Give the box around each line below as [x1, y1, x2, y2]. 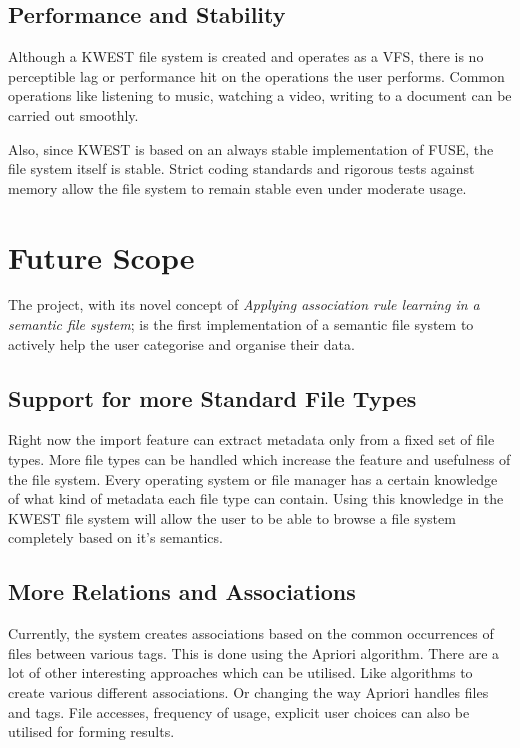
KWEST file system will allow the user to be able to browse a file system [8, 507, 456, 528]
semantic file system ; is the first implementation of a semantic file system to [8, 314, 474, 335]
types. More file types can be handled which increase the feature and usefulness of [8, 449, 511, 470]
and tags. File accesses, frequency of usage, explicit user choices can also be [8, 701, 470, 722]
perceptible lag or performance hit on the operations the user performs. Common [8, 65, 505, 86]
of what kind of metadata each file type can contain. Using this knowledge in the [8, 488, 504, 509]
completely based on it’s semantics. [8, 527, 223, 548]
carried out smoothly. [8, 104, 139, 125]
